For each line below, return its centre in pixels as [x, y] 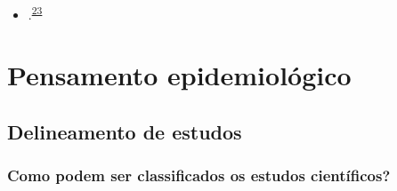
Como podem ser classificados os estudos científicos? [199, 175]
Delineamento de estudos [125, 132]
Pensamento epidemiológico [179, 75]
